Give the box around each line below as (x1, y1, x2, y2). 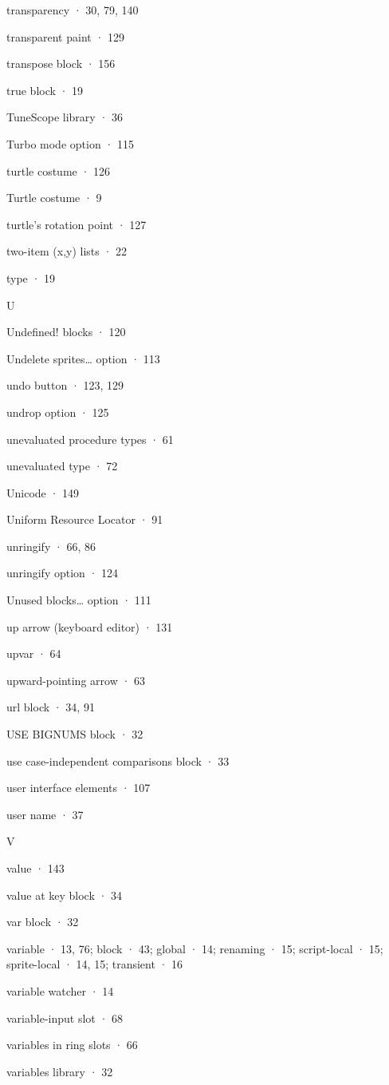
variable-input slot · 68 (6, 1009, 123, 1026)
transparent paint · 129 (6, 28, 124, 45)
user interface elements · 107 (6, 779, 151, 796)
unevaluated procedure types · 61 (6, 430, 174, 447)
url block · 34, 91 (6, 699, 95, 715)
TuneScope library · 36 (6, 109, 123, 125)
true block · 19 (6, 81, 84, 98)
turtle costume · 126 (6, 162, 110, 179)
